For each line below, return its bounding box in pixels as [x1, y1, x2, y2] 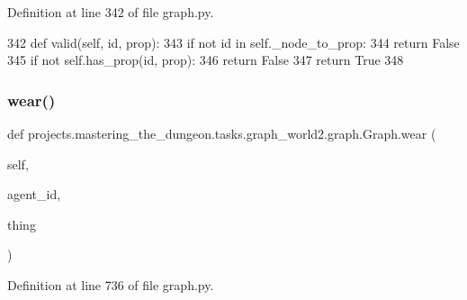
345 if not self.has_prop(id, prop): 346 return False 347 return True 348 [7, 50, 404, 69]
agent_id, [7, 185, 61, 204]
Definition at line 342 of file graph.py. [7, 3, 214, 21]
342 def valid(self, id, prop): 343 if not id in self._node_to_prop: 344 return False [7, 32, 460, 51]
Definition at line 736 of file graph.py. [7, 275, 214, 294]
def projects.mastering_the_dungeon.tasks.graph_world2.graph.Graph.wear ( [7, 124, 436, 142]
